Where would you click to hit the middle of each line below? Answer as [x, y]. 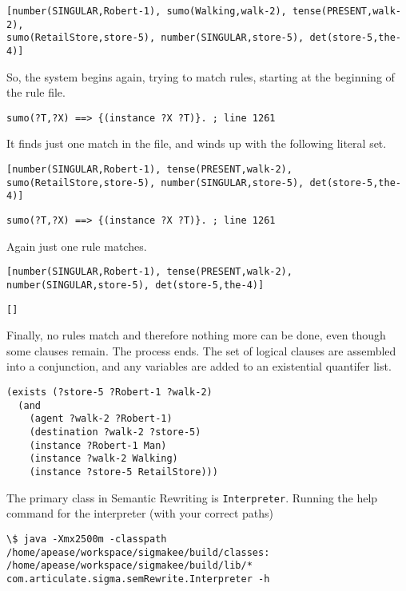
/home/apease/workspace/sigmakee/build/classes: [138, 552]
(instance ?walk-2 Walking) [103, 459]
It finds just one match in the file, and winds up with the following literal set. [197, 143]
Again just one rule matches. [77, 246]
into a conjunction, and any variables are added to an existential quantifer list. [199, 366]
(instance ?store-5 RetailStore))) [123, 472]
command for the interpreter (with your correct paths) [140, 513]
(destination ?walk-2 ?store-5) [115, 432]
